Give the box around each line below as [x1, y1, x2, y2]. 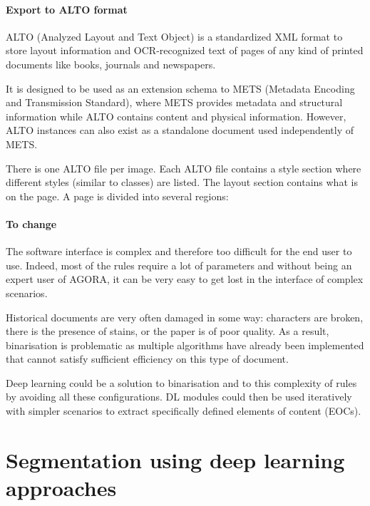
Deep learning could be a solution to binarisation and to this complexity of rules [6, 375, 357, 390]
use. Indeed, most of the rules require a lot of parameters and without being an [6, 257, 352, 272]
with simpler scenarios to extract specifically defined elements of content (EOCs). [6, 403, 361, 418]
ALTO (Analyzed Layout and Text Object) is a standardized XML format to [6, 29, 343, 43]
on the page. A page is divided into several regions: [6, 188, 229, 203]
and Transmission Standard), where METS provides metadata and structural [6, 95, 343, 110]
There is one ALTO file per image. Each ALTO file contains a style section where [6, 160, 361, 175]
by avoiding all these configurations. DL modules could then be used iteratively [6, 389, 352, 404]
